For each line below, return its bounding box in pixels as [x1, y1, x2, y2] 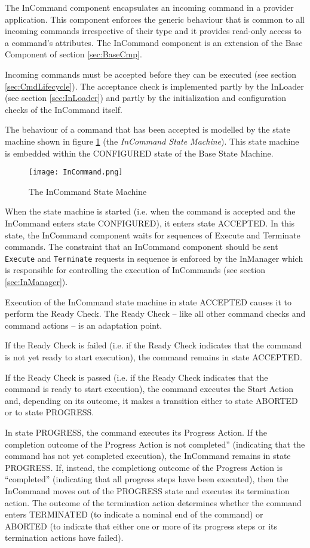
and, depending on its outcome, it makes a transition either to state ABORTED [5, 394, 298, 406]
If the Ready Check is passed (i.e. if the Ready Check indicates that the [5, 371, 268, 383]
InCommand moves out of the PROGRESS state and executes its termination [5, 484, 290, 497]
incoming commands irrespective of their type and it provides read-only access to [5, 25, 302, 37]
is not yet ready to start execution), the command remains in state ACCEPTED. [5, 350, 302, 363]
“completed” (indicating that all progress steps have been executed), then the [5, 473, 288, 485]
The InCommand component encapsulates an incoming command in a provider [5, 1, 294, 13]
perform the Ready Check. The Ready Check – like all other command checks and [5, 307, 306, 320]
